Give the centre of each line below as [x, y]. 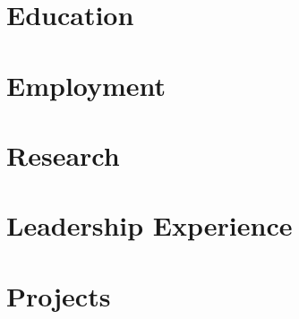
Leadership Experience [149, 225]
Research [63, 155]
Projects [59, 295]
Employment [86, 85]
